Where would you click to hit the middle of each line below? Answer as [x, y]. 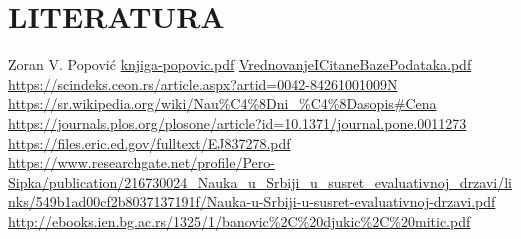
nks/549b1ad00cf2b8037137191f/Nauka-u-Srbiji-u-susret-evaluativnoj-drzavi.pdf [252, 201]
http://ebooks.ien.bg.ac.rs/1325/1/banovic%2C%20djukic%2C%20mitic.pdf [239, 220]
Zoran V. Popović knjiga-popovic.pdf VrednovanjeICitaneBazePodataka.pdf [240, 64]
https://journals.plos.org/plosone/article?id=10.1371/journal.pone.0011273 [237, 122]
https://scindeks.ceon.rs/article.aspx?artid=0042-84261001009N [203, 83]
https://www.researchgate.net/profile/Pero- [141, 162]
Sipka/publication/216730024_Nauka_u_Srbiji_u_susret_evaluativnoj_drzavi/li [260, 181]
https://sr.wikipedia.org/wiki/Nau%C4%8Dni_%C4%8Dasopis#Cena [222, 103]
